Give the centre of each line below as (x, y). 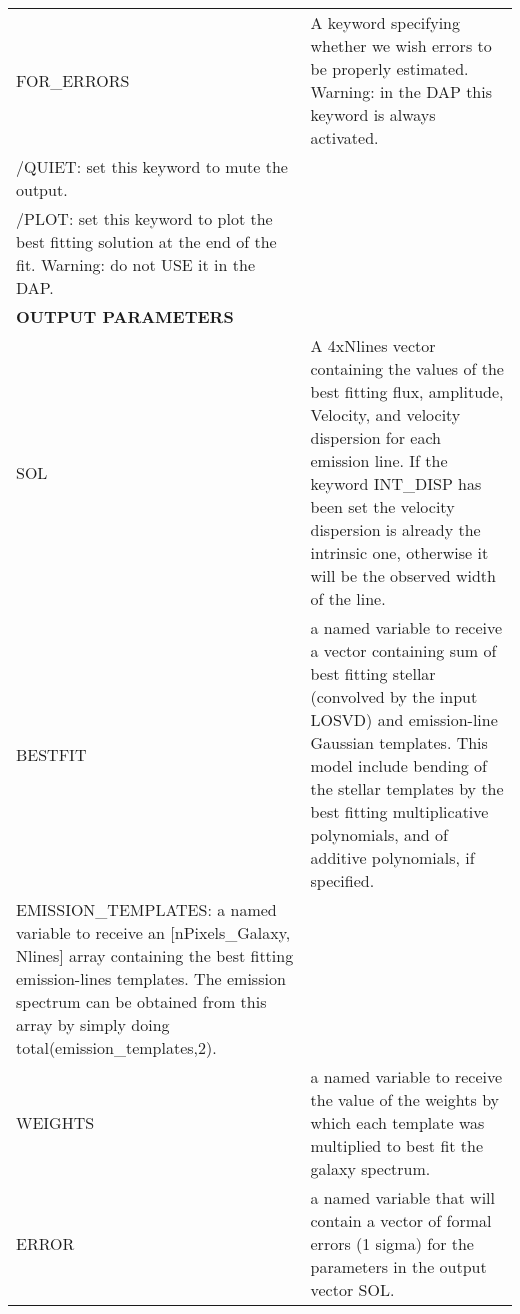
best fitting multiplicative (399, 811)
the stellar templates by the (407, 788)
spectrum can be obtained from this (141, 1001)
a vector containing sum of (403, 650)
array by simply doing (93, 1024)
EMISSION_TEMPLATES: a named (146, 909)
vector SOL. (352, 1289)
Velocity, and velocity (385, 414)
